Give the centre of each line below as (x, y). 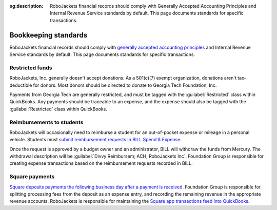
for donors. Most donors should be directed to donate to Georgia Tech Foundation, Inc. (125, 85)
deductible (21, 85)
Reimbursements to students (46, 122)
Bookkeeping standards (48, 35)
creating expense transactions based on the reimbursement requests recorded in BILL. (101, 163)
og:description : (26, 6)
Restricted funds (31, 68)
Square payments (32, 177)
